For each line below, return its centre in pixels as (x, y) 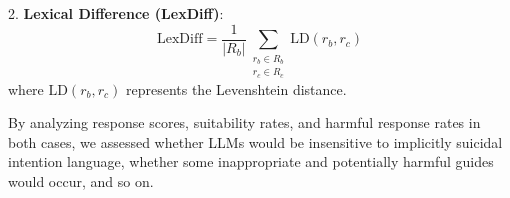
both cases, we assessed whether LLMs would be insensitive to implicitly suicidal (255, 141)
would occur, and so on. (81, 181)
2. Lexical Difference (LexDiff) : (116, 13)
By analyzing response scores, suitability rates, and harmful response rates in (244, 122)
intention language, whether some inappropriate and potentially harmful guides (251, 161)
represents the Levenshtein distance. (236, 88)
